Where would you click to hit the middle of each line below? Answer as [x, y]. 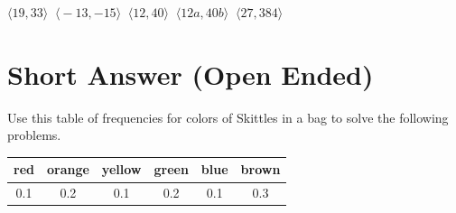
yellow [121, 169]
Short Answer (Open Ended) [191, 74]
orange [68, 169]
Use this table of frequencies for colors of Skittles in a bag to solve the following [228, 117]
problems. [34, 135]
